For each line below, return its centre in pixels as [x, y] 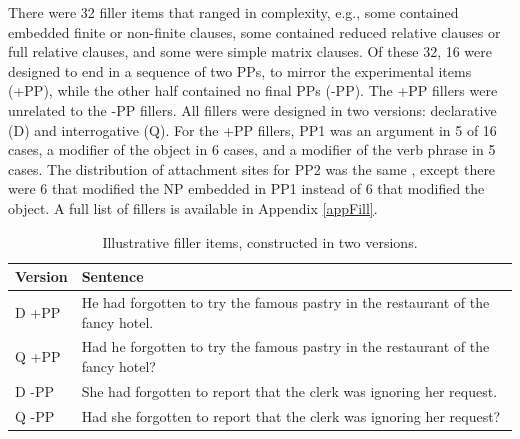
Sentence [112, 276]
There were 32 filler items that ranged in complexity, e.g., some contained [233, 12]
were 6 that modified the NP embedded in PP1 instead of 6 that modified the [246, 188]
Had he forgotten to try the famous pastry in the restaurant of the [285, 346]
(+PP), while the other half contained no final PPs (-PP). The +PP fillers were [253, 90]
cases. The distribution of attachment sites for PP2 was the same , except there [252, 168]
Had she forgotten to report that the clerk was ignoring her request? [291, 415]
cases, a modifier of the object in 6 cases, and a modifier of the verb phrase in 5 [252, 149]
